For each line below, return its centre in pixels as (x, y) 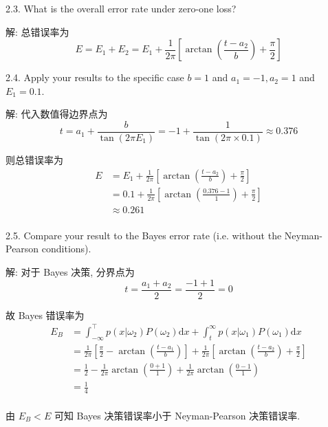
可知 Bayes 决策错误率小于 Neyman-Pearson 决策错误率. (177, 415)
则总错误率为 (34, 160)
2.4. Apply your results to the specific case (95, 77)
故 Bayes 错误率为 (45, 315)
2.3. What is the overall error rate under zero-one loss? (121, 8)
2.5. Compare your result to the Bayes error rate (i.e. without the (144, 235)
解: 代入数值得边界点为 (57, 114)
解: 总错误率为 (37, 31)
